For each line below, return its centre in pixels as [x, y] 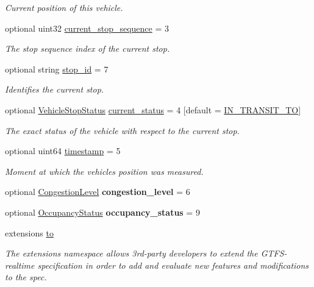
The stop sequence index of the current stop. [87, 48]
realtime [20, 265]
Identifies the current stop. [55, 89]
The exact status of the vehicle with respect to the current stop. [122, 130]
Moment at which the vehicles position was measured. [104, 171]
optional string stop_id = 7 [57, 69]
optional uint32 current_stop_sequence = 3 [87, 28]
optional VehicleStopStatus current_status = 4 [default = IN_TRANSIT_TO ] [153, 109]
